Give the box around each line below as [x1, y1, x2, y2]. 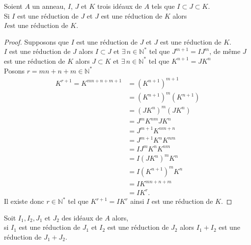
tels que [151, 1, 175, 11]
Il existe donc [4, 196, 44, 206]
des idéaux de [61, 212, 103, 222]
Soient [4, 1, 23, 11]
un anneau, [32, 1, 66, 11]
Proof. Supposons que [4, 36, 69, 47]
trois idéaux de [97, 1, 142, 11]
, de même [209, 46, 241, 56]
